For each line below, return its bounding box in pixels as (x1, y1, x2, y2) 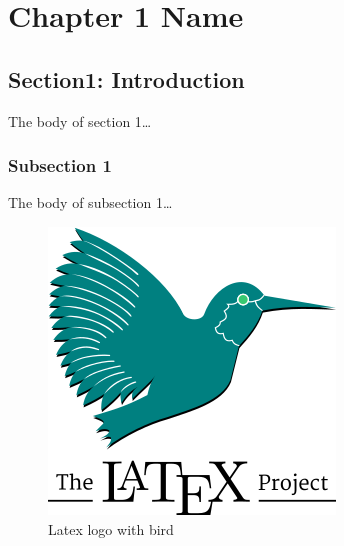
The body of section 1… (8, 110, 152, 131)
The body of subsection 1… (8, 192, 173, 213)
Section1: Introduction (8, 63, 245, 94)
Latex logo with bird (48, 518, 174, 539)
